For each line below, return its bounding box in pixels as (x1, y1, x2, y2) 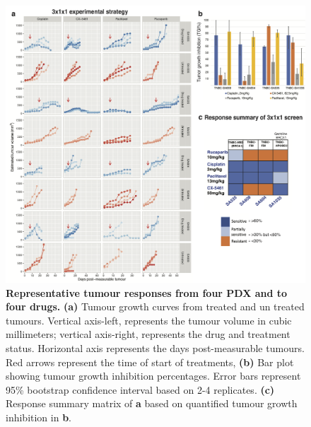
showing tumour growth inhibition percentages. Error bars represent (6, 368, 301, 383)
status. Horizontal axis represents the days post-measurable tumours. (6, 341, 305, 356)
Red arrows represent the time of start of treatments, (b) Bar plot (6, 354, 294, 369)
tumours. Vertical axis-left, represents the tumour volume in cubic (6, 312, 292, 327)
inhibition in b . (6, 410, 72, 425)
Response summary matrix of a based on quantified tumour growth (6, 396, 298, 411)
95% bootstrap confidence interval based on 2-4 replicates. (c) (6, 382, 275, 397)
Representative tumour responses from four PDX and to (6, 285, 288, 300)
